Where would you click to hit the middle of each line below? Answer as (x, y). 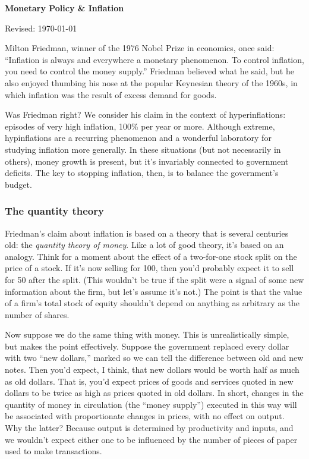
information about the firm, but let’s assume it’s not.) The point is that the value (154, 291)
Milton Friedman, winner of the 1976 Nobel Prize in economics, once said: (140, 48)
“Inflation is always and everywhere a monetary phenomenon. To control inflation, (154, 59)
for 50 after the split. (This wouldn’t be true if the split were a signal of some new (154, 279)
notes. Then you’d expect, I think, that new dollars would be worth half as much (152, 370)
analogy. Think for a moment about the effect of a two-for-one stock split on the (151, 256)
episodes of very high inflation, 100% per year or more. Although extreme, (140, 126)
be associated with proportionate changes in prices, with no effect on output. (145, 416)
